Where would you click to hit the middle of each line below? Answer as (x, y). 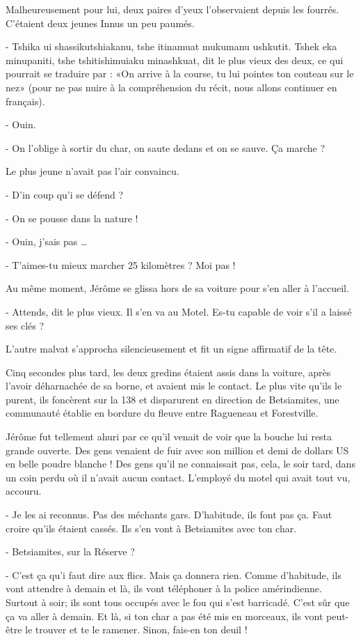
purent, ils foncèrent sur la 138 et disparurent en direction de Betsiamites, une (173, 399)
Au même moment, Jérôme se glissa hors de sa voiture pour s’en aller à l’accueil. (177, 288)
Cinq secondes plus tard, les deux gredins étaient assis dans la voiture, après (168, 372)
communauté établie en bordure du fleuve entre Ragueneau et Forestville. (162, 413)
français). (25, 101)
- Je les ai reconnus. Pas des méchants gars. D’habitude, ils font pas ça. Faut (169, 515)
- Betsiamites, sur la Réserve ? (70, 551)
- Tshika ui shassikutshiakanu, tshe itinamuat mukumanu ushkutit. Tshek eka (171, 46)
